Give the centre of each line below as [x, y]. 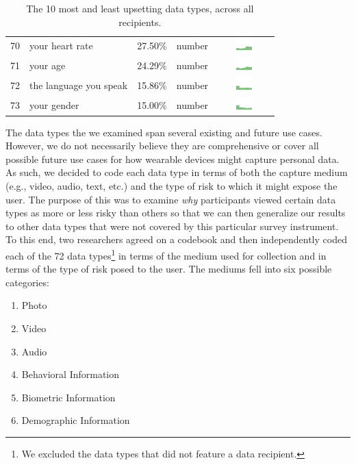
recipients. [140, 22]
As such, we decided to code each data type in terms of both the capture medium [177, 172]
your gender [54, 104]
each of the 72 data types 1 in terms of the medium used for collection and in [166, 254]
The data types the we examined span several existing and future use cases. [164, 132]
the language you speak [79, 85]
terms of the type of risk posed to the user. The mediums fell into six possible [169, 269]
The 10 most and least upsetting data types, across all [140, 8]
